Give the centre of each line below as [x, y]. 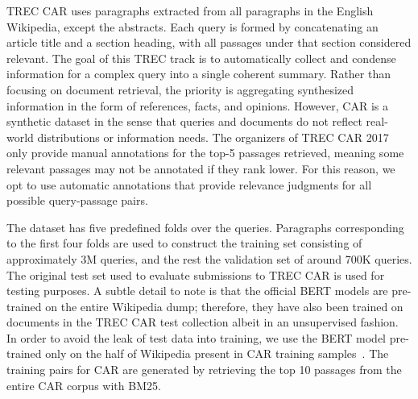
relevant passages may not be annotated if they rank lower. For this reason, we [201, 168]
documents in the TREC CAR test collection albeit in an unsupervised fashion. [203, 322]
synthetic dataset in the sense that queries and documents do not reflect [184, 121]
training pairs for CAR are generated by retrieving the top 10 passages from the [204, 370]
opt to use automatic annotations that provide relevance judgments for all [189, 184]
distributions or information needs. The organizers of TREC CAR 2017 [213, 137]
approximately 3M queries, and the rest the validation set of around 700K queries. [209, 258]
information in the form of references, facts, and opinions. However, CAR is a [197, 105]
